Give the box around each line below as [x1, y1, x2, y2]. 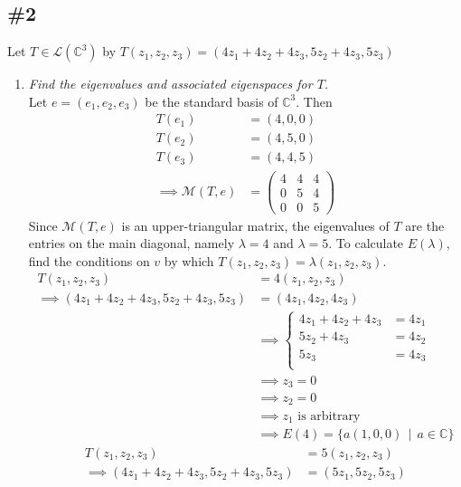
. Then [296, 91, 333, 110]
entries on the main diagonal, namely [28, 234, 235, 253]
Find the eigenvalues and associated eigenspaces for [28, 74, 313, 93]
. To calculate [328, 234, 404, 253]
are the [405, 215, 445, 234]
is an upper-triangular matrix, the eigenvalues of [121, 215, 390, 234]
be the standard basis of [145, 91, 278, 110]
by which [164, 251, 214, 270]
